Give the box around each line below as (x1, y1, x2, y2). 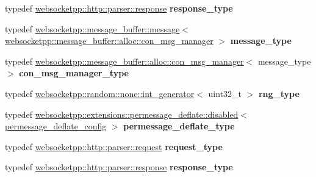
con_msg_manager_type (19, 67, 129, 79)
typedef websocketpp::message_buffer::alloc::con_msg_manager (5, 54, 244, 67)
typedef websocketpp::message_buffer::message (5, 22, 180, 35)
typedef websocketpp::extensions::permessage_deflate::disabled (5, 107, 239, 120)
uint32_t (208, 87, 242, 99)
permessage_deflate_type (123, 120, 235, 132)
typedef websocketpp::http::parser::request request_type (5, 140, 223, 153)
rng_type (258, 87, 300, 99)
